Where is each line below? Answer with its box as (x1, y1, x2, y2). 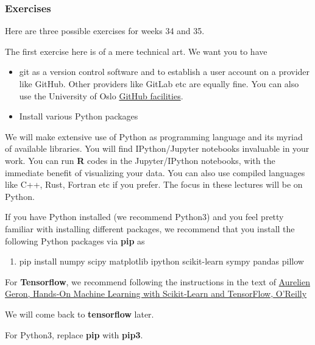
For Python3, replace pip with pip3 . (5, 328, 143, 341)
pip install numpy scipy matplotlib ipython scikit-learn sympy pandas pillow (19, 255, 304, 268)
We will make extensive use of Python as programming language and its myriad (5, 130, 303, 143)
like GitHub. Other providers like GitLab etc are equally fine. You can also (19, 77, 299, 90)
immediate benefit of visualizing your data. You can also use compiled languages (5, 166, 305, 179)
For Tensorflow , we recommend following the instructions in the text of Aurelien (5, 275, 310, 288)
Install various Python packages (19, 110, 138, 123)
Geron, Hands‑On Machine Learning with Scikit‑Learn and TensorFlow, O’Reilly (5, 287, 307, 300)
